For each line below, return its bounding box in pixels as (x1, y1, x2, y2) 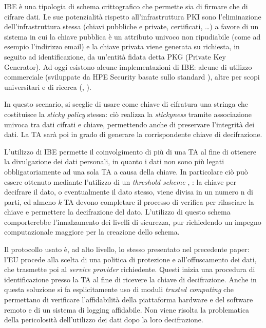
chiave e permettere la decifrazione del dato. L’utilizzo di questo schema (4, 206, 231, 217)
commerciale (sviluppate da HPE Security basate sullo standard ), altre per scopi (4, 71, 260, 82)
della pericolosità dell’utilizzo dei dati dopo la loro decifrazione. (4, 314, 203, 325)
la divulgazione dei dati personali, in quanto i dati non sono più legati (4, 156, 224, 167)
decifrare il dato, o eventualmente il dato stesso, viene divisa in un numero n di (4, 186, 253, 197)
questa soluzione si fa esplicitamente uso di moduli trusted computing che (4, 284, 234, 295)
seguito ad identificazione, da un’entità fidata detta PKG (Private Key (4, 51, 226, 62)
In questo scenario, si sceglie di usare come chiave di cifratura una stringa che (4, 99, 249, 109)
